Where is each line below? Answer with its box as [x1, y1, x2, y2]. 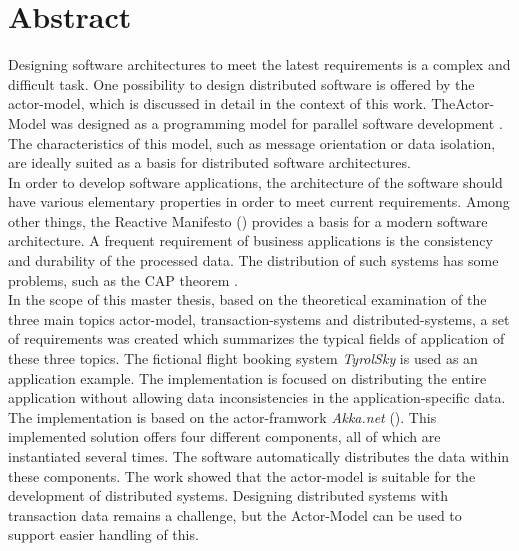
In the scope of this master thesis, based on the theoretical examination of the [8, 289, 487, 310]
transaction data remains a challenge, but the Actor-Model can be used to [8, 504, 462, 525]
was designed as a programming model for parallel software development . [50, 112, 503, 133]
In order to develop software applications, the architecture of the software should [8, 171, 503, 192]
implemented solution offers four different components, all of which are [8, 426, 441, 447]
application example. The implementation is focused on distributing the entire [8, 367, 487, 388]
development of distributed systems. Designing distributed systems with [8, 485, 449, 506]
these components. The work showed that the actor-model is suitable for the [8, 465, 476, 486]
